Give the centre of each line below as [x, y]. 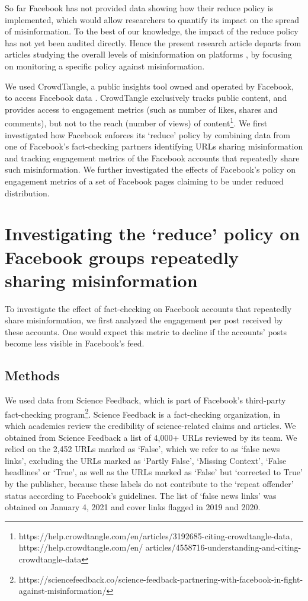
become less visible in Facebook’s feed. [75, 343]
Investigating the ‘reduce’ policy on [153, 233]
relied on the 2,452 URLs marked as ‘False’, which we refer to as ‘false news [142, 449]
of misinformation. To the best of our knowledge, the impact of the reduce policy [152, 31]
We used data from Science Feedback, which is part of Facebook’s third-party [145, 400]
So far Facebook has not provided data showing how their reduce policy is [139, 8]
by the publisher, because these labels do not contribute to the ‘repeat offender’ [149, 484]
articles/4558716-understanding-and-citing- [223, 547]
